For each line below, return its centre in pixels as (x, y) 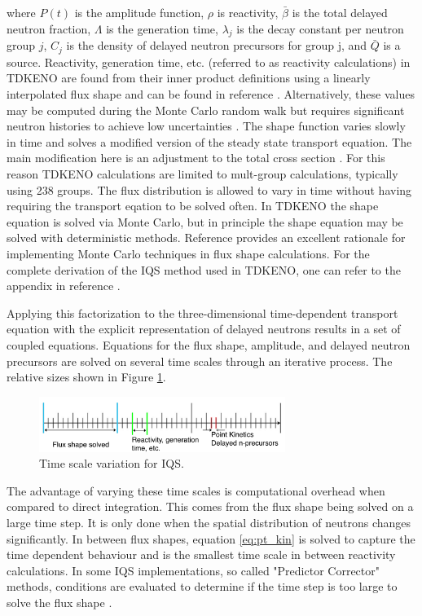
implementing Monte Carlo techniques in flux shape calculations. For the (188, 253)
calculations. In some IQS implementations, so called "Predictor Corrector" (193, 570)
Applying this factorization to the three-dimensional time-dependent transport (202, 312)
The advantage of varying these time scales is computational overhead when (196, 490)
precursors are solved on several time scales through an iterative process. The (200, 361)
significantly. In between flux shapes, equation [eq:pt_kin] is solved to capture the (211, 538)
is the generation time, (162, 28)
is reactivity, (248, 12)
